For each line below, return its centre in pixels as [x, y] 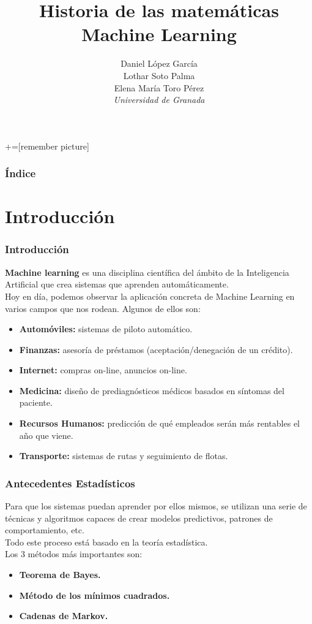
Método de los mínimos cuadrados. [95, 595]
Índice [20, 173]
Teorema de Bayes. [60, 575]
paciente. [36, 402]
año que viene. [46, 435]
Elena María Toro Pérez [159, 87]
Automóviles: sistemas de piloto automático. [106, 329]
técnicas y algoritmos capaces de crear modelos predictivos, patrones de [139, 518]
